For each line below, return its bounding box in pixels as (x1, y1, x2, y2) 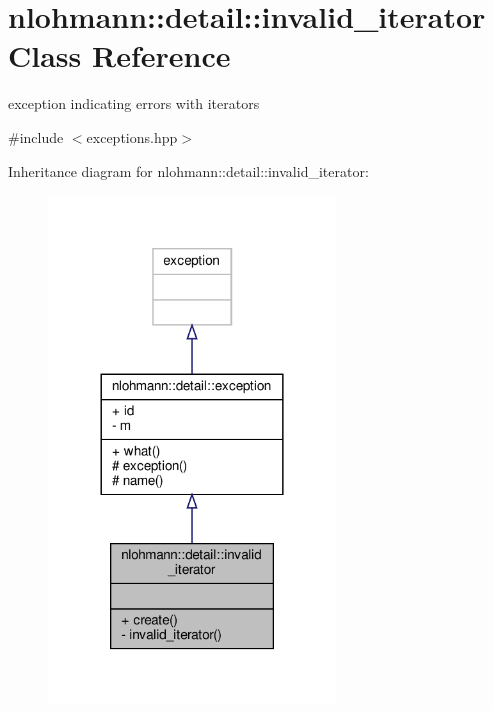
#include (8, 126, 64, 147)
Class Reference (8, 35, 231, 76)
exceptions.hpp (86, 126, 178, 147)
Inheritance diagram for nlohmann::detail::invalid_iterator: (8, 160, 369, 181)
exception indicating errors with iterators (8, 93, 260, 114)
